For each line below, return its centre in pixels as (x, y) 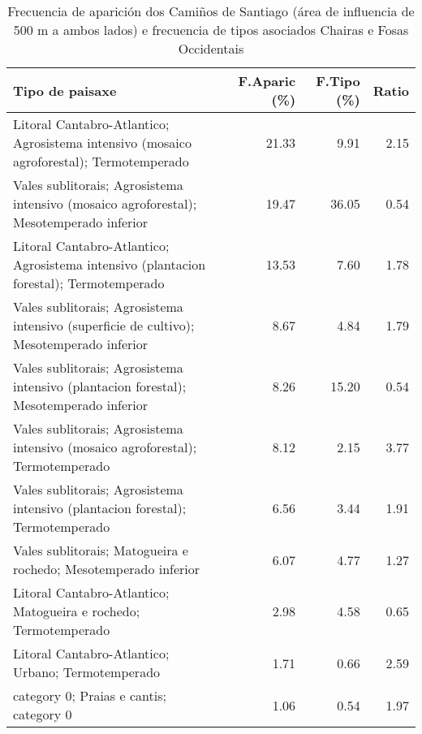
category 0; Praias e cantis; (90, 695)
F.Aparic (267, 81)
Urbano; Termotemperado (87, 672)
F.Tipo (338, 81)
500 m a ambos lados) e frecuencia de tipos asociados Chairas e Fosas (211, 30)
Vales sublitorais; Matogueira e (101, 550)
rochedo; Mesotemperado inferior (107, 569)
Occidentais (211, 48)
